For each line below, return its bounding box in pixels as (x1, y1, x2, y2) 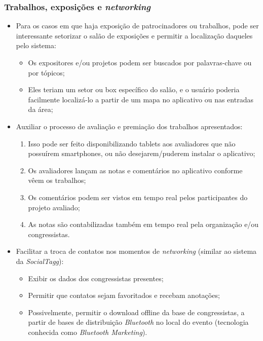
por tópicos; (28, 67, 65, 78)
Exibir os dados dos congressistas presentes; (28, 273, 164, 283)
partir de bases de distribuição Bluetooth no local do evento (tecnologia (28, 317, 249, 327)
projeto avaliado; (28, 202, 80, 212)
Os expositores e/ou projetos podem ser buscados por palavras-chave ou (28, 57, 252, 67)
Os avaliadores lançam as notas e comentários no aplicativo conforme (28, 165, 243, 175)
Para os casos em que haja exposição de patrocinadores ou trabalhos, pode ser (16, 20, 259, 31)
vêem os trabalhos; (28, 175, 86, 185)
